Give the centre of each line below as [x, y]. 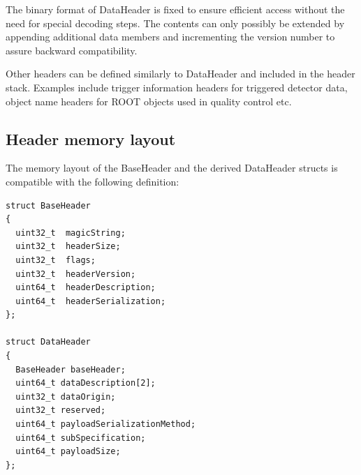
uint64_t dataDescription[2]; [86, 383]
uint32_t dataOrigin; [66, 397]
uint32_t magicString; [71, 233]
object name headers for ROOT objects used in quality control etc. [149, 101]
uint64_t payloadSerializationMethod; [106, 424]
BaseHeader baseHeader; [71, 369]
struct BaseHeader [48, 205]
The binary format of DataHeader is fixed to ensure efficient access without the [175, 9]
